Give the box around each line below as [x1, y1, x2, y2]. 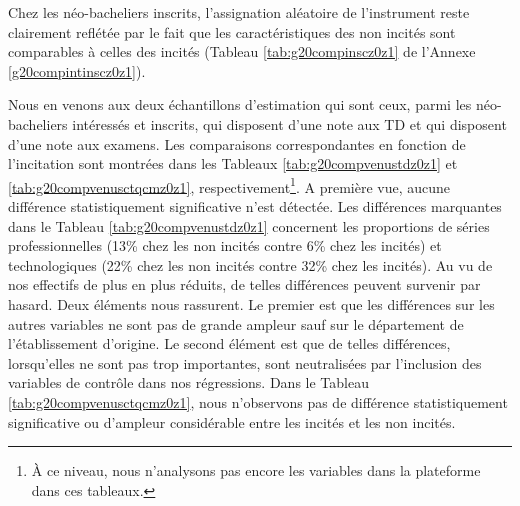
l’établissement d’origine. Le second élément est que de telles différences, [8, 333, 451, 354]
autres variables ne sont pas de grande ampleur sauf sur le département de [8, 313, 464, 334]
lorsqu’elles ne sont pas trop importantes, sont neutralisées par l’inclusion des [8, 352, 482, 373]
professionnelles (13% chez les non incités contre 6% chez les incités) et [8, 235, 442, 256]
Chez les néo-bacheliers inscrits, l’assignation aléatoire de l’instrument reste [8, 2, 470, 22]
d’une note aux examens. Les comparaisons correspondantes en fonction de [8, 133, 466, 154]
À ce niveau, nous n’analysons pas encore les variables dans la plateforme [31, 460, 481, 481]
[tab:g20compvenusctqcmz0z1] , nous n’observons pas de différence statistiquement [8, 391, 508, 412]
